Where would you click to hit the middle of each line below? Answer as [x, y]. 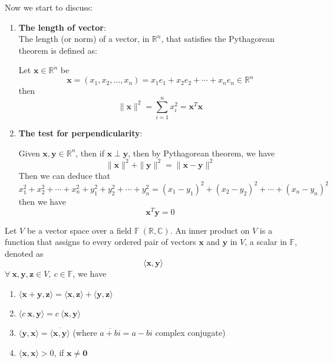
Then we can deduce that [64, 175]
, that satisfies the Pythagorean [218, 39]
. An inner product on [210, 230]
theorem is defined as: [58, 50]
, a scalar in [266, 242]
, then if [90, 153]
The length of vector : [62, 27]
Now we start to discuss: [49, 7]
